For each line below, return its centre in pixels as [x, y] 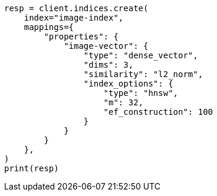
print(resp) [32, 168]
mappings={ [49, 27]
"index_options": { [128, 84]
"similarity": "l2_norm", [143, 74]
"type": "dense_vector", [141, 55]
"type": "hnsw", [141, 93]
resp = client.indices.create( [76, 8]
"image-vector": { [106, 46]
